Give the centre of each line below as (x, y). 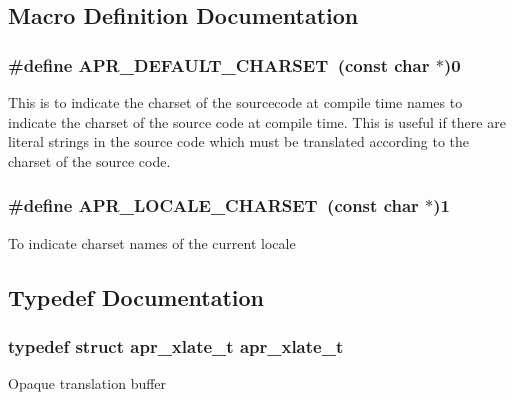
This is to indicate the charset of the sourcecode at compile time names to (235, 102)
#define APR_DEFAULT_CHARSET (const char (219, 64)
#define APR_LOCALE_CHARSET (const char (213, 205)
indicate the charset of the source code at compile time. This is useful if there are (257, 121)
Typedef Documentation (136, 296)
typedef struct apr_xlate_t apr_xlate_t (176, 345)
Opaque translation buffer (87, 383)
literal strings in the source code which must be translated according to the (239, 141)
